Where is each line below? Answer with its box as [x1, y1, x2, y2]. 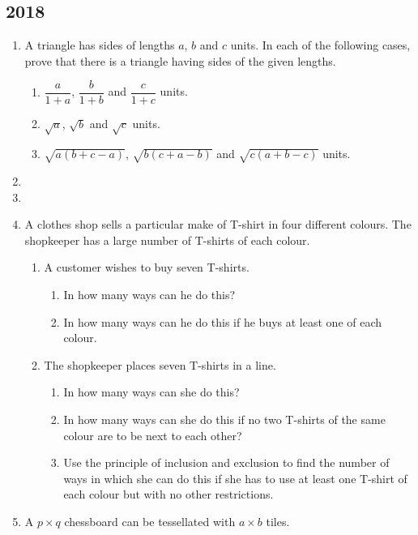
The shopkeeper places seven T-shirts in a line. [44, 356, 276, 373]
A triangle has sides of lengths [24, 36, 175, 53]
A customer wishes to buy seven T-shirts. [44, 259, 250, 276]
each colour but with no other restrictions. [63, 486, 274, 503]
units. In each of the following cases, [230, 36, 411, 53]
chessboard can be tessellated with [64, 512, 236, 529]
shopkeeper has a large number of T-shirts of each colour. [24, 231, 310, 248]
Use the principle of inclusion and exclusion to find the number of [63, 454, 390, 471]
